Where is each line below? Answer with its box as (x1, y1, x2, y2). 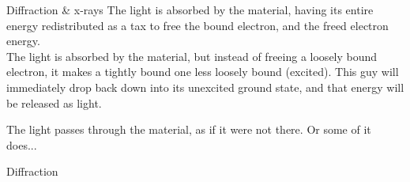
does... (6, 136, 37, 153)
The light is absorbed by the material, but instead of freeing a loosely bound (6, 47, 378, 64)
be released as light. (6, 94, 102, 111)
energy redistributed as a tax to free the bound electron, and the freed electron (6, 17, 389, 33)
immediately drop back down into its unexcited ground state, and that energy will (6, 78, 404, 95)
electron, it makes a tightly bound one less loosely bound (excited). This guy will (6, 63, 399, 80)
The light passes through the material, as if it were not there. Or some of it (6, 121, 371, 138)
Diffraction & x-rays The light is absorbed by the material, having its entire (6, 2, 374, 17)
